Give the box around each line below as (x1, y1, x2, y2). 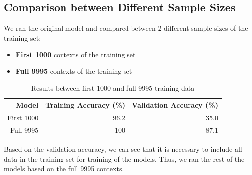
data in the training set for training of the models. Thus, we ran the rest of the (4, 153, 245, 164)
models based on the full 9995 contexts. (4, 163, 124, 174)
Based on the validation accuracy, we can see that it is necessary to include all (4, 143, 242, 154)
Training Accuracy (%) (45, 100, 126, 110)
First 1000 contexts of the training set (15, 49, 136, 59)
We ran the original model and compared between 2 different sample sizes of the (4, 23, 248, 33)
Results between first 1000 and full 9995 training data (31, 82, 195, 93)
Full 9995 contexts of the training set (15, 65, 132, 76)
